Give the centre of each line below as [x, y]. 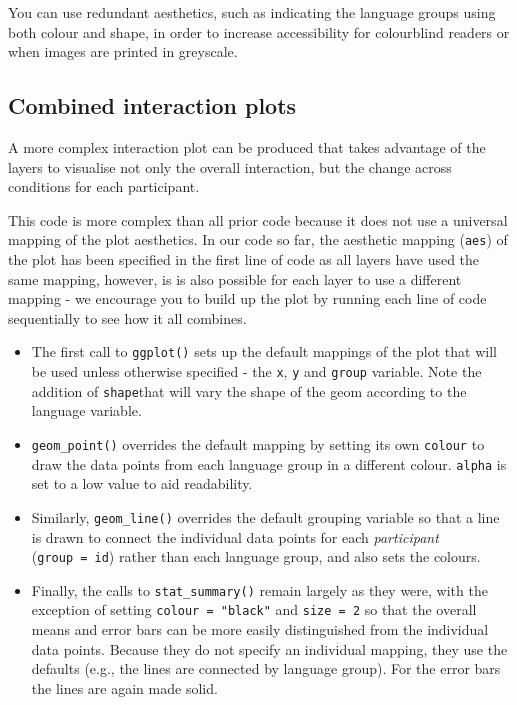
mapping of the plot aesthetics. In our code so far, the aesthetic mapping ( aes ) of [258, 239]
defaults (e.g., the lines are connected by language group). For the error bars [266, 668]
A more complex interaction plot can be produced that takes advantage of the [247, 146]
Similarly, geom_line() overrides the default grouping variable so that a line [265, 516]
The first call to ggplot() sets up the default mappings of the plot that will [264, 351]
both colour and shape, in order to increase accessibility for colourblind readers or [259, 31]
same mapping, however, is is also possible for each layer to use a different [235, 278]
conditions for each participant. [104, 186]
